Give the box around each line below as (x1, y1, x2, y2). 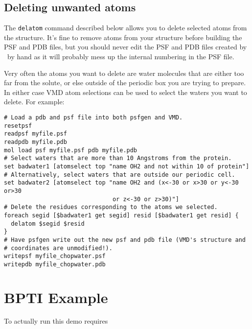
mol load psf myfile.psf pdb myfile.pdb (4, 146, 137, 154)
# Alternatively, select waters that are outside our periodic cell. (4, 171, 235, 178)
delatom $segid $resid (11, 220, 85, 227)
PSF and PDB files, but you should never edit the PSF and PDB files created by (4, 42, 247, 52)
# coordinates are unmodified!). (4, 244, 113, 252)
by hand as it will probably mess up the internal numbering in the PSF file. (7, 51, 234, 62)
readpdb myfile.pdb (4, 138, 67, 145)
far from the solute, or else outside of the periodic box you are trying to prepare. (4, 77, 246, 88)
